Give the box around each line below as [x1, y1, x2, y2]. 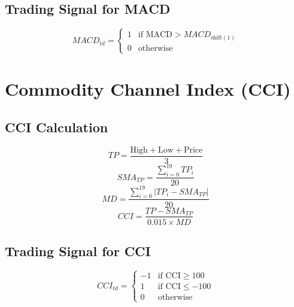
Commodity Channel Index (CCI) [5, 77, 291, 101]
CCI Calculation [5, 117, 108, 136]
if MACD [138, 31, 172, 39]
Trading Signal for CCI [5, 241, 151, 260]
